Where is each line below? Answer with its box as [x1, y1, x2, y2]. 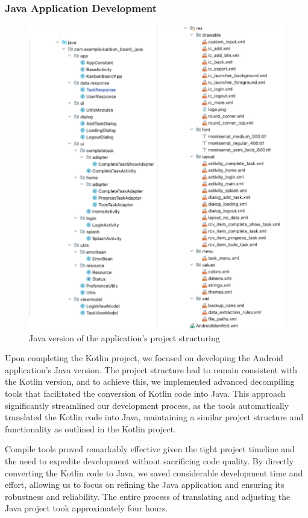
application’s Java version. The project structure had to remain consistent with [5, 363, 297, 376]
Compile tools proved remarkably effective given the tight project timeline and [5, 443, 295, 455]
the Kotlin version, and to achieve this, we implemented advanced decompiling [5, 375, 295, 388]
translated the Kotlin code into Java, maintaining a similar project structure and [5, 411, 304, 423]
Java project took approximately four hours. [5, 502, 168, 514]
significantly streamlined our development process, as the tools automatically [5, 399, 289, 411]
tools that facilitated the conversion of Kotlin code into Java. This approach [5, 387, 286, 400]
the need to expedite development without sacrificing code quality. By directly [5, 455, 294, 467]
